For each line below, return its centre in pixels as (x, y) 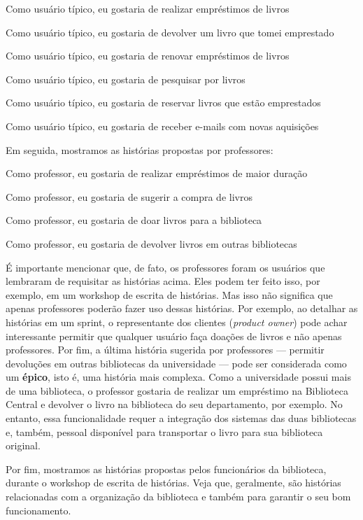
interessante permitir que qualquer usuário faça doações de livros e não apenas (174, 336)
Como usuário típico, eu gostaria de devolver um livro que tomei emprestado (170, 32)
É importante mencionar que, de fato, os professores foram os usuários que (165, 267)
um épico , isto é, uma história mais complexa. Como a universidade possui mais (178, 377)
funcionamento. (38, 510)
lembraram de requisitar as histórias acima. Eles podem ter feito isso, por (163, 281)
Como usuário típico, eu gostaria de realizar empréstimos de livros (148, 8)
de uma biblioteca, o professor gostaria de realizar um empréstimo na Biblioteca (177, 390)
